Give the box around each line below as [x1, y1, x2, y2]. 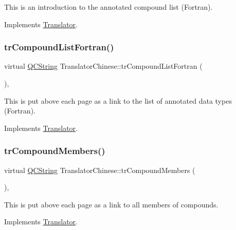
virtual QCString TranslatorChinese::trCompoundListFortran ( [4, 61, 203, 71]
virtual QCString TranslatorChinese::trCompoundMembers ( [4, 164, 195, 175]
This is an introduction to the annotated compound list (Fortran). [4, 2, 213, 12]
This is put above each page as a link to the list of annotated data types [4, 95, 232, 106]
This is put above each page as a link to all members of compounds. [4, 199, 219, 209]
